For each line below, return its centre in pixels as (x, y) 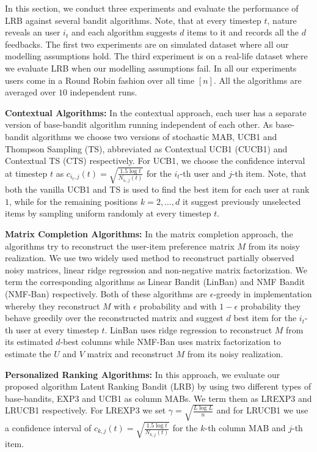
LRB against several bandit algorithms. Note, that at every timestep (133, 20)
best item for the (265, 318)
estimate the (28, 353)
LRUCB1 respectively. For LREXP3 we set (86, 410)
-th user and (203, 173)
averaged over (31, 92)
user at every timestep (57, 329)
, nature (282, 20)
